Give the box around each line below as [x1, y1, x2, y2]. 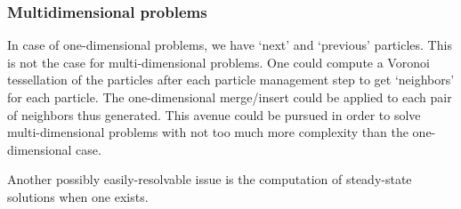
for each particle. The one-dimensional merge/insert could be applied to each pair [7, 88, 452, 106]
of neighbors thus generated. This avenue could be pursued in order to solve [7, 105, 421, 124]
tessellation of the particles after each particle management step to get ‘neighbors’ [7, 70, 455, 89]
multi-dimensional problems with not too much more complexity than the [7, 123, 408, 141]
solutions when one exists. [7, 187, 149, 205]
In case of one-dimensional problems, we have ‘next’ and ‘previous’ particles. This [7, 36, 452, 54]
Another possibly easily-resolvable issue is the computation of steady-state [7, 170, 412, 189]
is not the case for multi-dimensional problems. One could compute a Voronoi [7, 52, 430, 71]
